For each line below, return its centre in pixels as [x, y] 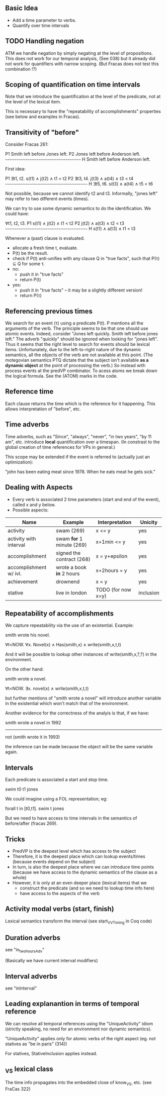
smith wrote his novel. [28, 635]
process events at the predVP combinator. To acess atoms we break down [81, 371]
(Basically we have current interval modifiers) [52, 961]
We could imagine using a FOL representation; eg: [56, 799]
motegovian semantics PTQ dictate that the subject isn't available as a [77, 360]
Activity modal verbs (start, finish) [60, 909]
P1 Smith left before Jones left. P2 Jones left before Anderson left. [73, 154]
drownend [68, 582]
